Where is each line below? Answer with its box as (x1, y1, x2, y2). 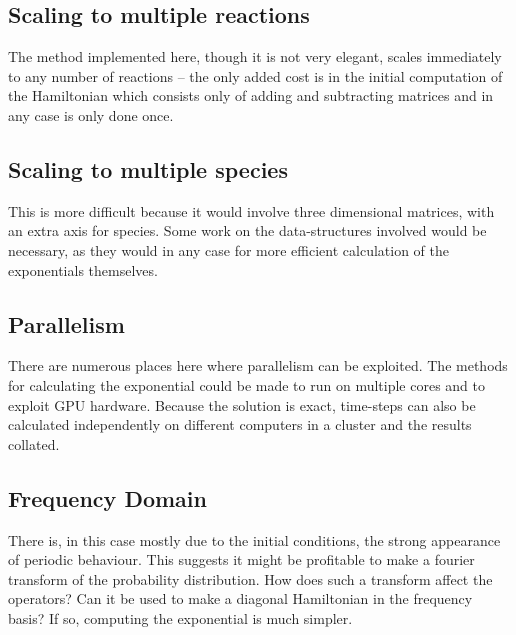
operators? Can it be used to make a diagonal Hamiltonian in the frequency (8, 588, 473, 609)
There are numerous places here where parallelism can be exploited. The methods (8, 355, 508, 376)
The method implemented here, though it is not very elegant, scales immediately (8, 46, 502, 67)
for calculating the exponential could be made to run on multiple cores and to (8, 374, 485, 395)
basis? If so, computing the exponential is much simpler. (8, 607, 353, 628)
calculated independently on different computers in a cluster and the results (8, 414, 472, 435)
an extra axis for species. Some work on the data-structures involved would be (8, 220, 487, 241)
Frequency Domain (8, 482, 207, 513)
